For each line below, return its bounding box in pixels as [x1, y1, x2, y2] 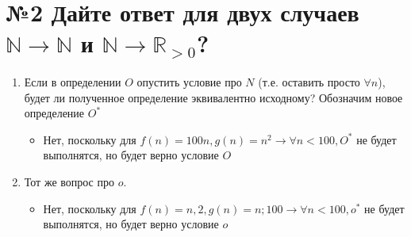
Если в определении [24, 74, 121, 90]
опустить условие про [136, 74, 242, 90]
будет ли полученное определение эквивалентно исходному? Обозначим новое [24, 89, 403, 105]
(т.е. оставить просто [258, 74, 360, 90]
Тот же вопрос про [24, 174, 114, 189]
